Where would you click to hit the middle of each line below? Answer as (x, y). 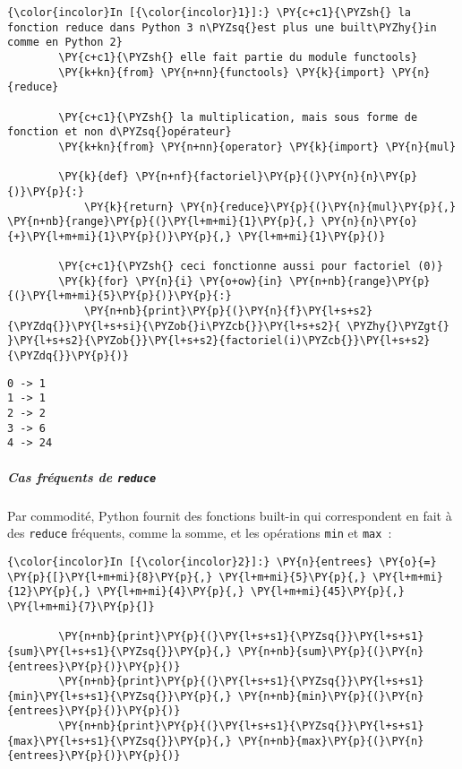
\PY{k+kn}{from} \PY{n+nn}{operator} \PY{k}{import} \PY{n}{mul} (257, 147)
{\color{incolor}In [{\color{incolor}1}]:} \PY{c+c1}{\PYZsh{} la (210, 13)
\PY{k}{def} (94, 177)
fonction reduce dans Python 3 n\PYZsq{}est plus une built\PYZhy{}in (222, 27)
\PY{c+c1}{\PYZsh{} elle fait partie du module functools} (238, 57)
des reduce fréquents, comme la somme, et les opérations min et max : (200, 533)
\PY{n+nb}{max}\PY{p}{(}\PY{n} (331, 741)
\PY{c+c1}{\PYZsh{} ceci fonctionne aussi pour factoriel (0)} (251, 267)
